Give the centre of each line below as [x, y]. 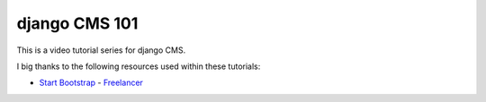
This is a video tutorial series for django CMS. [101, 50]
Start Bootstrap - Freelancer [91, 83]
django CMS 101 [77, 23]
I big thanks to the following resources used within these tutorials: [139, 66]
